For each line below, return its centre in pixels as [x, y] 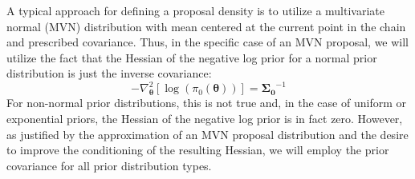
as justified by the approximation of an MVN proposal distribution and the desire [207, 134]
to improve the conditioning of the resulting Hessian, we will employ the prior [198, 150]
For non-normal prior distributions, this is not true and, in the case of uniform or [206, 103]
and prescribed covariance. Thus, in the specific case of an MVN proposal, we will [208, 42]
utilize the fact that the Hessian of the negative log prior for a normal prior [192, 57]
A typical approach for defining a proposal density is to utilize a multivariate [195, 10]
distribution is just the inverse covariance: [109, 73]
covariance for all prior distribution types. [109, 165]
